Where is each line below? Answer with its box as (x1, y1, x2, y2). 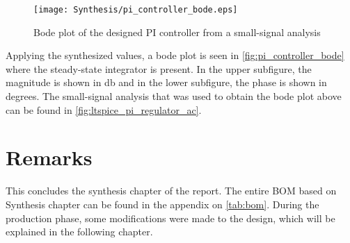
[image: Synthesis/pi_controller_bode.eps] (33, 5, 238, 15)
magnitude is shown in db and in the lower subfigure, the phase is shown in (6, 75, 327, 90)
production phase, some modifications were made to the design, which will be (6, 210, 335, 225)
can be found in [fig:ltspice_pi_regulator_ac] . (6, 102, 202, 117)
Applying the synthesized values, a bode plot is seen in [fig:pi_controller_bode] (6, 48, 344, 62)
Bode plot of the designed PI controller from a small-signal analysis (33, 24, 321, 39)
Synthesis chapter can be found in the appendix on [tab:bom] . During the (6, 196, 319, 211)
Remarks (6, 143, 93, 171)
